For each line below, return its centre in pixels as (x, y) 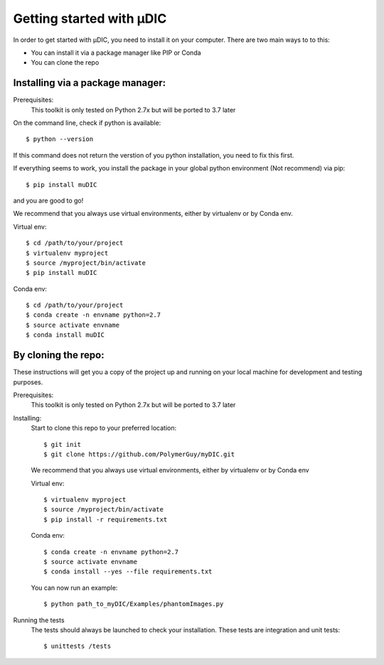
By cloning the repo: (59, 355)
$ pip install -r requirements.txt (106, 519)
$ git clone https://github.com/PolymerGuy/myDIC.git (139, 454)
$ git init (63, 444)
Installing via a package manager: (90, 83)
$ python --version (60, 139)
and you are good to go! (48, 200)
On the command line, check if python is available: (87, 123)
